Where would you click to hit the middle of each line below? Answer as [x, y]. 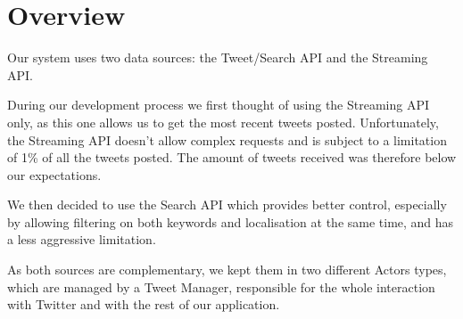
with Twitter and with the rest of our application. [144, 304]
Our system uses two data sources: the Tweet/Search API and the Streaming [218, 57]
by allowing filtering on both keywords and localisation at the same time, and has [231, 221]
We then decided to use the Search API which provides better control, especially [227, 204]
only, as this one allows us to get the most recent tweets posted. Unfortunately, [223, 122]
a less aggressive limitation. [82, 239]
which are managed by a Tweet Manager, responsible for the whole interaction [221, 286]
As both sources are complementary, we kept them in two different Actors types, [227, 270]
